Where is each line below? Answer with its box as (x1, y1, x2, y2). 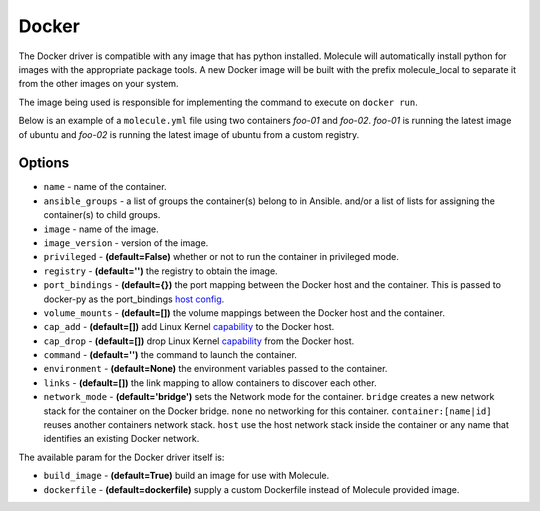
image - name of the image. (43, 223, 159, 235)
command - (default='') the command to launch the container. (43, 349, 297, 361)
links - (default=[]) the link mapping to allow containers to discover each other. (43, 376, 377, 389)
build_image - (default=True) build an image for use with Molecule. (43, 470, 330, 482)
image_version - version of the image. (43, 236, 209, 249)
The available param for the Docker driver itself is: (18, 451, 225, 463)
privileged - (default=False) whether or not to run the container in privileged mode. (43, 251, 399, 263)
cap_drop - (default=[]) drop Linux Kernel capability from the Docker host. (43, 335, 355, 347)
